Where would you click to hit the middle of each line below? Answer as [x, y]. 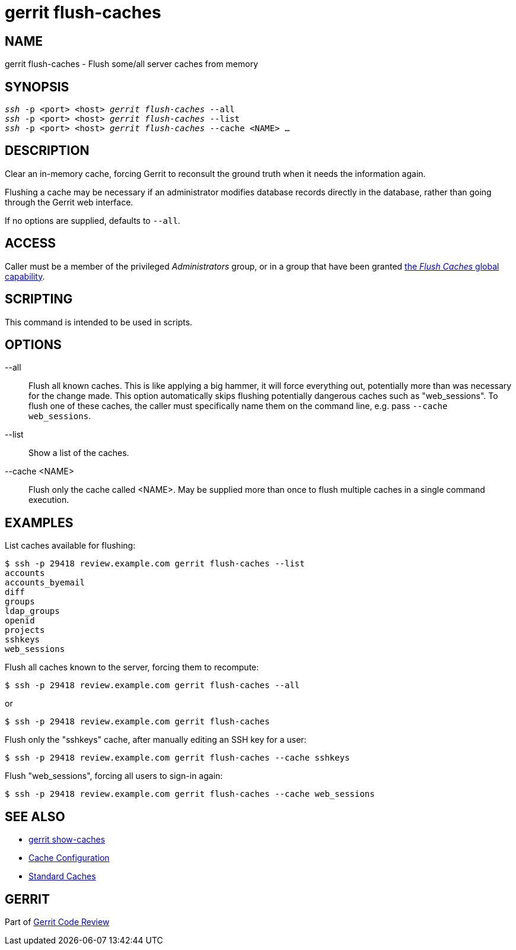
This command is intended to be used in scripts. [99, 322]
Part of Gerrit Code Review [57, 921]
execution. [49, 500]
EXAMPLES [39, 522]
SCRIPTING [39, 299]
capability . [25, 276]
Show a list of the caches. [79, 453]
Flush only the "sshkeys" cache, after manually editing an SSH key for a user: [156, 740]
